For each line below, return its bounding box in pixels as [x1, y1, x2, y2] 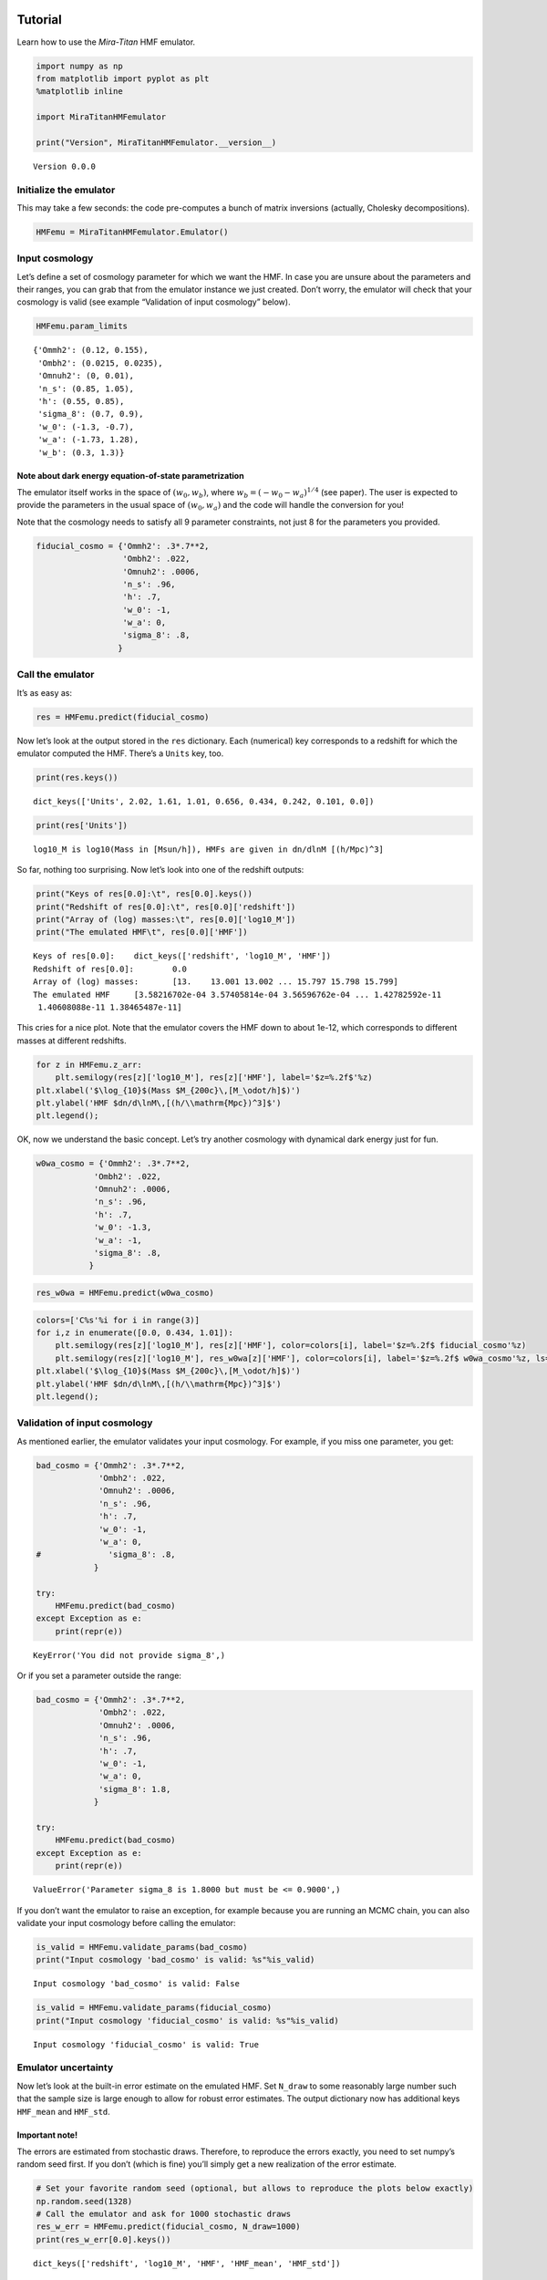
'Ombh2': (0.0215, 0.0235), [37, 358, 163, 368]
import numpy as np [36, 60, 123, 71]
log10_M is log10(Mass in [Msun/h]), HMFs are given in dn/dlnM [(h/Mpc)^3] [33, 844, 385, 855]
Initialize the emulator [16, 183, 116, 196]
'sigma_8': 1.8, [98, 1784, 171, 1794]
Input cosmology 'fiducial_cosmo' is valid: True [33, 2039, 260, 2049]
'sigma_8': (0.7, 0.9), [37, 409, 144, 420]
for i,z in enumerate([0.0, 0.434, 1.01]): [36, 1327, 234, 1338]
